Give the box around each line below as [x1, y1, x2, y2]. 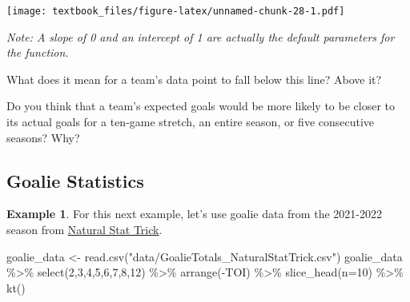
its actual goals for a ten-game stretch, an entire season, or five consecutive [6, 113, 375, 130]
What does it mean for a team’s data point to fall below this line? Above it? [6, 70, 382, 87]
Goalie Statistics [6, 168, 144, 193]
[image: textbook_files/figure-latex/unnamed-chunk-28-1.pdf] [6, 6, 345, 17]
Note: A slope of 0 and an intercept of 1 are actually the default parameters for [6, 28, 395, 45]
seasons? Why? [6, 129, 80, 145]
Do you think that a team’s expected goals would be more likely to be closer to [6, 97, 396, 114]
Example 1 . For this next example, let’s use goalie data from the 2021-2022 [6, 205, 382, 222]
